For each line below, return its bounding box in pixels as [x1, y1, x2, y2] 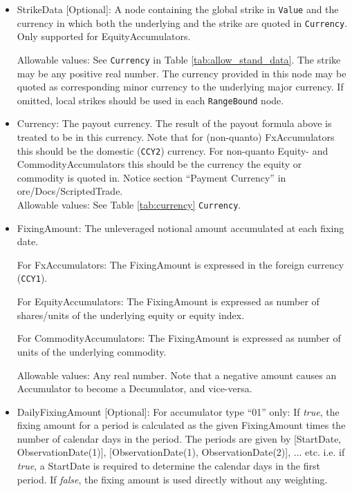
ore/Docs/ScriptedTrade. [17, 184, 123, 198]
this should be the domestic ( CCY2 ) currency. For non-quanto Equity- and [17, 143, 328, 157]
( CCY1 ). [17, 271, 48, 285]
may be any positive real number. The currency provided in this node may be [17, 66, 346, 80]
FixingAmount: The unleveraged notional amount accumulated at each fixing [17, 220, 344, 235]
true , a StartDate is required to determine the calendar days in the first [17, 459, 320, 473]
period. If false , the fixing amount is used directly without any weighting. [17, 472, 328, 486]
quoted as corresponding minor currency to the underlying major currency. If [17, 79, 344, 94]
